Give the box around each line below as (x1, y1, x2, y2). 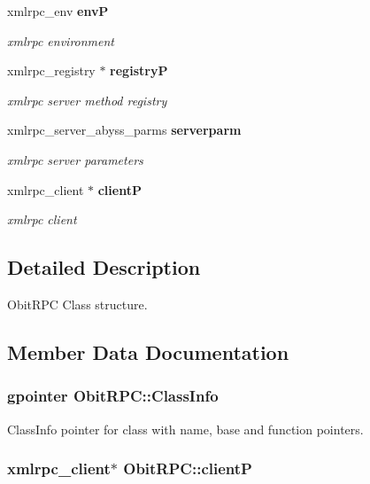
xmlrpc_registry (7, 61, 96, 80)
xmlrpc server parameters (7, 150, 143, 168)
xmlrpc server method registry (7, 90, 167, 109)
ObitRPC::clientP (123, 457, 252, 480)
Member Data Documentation (7, 338, 289, 365)
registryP (110, 61, 168, 80)
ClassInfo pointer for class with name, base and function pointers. (7, 419, 364, 438)
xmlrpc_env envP (7, 2, 109, 20)
